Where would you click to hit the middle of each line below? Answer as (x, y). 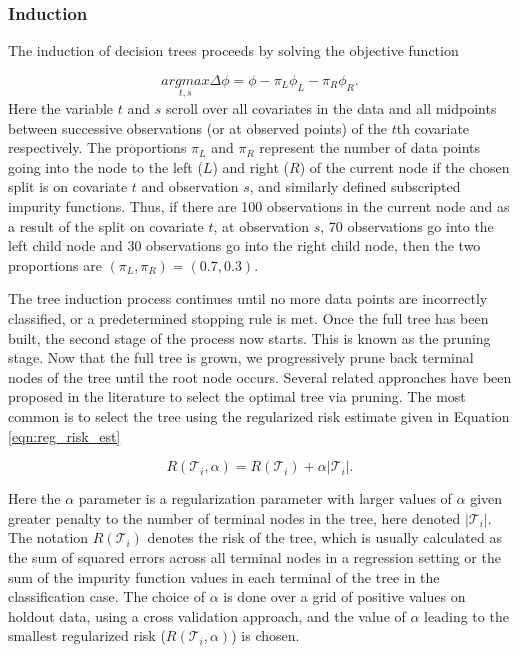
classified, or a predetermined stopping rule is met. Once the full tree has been (248, 317)
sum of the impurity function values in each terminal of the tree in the (224, 576)
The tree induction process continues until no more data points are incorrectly (248, 298)
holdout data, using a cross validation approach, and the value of (207, 615)
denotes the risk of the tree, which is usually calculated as (324, 537)
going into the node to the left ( (105, 166)
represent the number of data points (370, 147)
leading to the (466, 615)
